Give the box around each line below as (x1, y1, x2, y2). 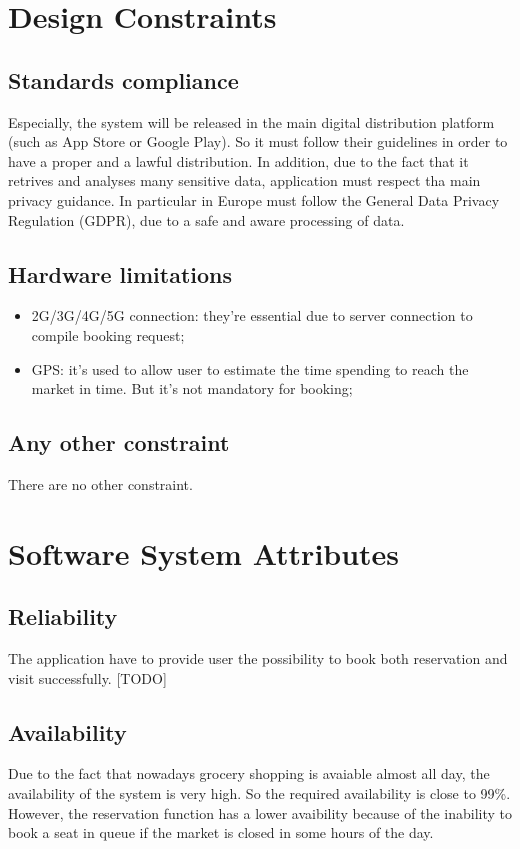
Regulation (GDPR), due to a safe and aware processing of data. (8, 209, 405, 230)
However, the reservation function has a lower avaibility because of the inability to (8, 802, 512, 823)
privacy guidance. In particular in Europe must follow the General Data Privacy (8, 189, 500, 210)
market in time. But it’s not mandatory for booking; (31, 378, 353, 399)
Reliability (8, 601, 118, 632)
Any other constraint (8, 427, 230, 458)
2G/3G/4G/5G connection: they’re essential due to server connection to (31, 305, 473, 326)
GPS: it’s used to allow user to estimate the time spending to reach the (31, 358, 469, 379)
